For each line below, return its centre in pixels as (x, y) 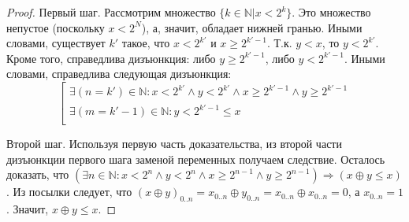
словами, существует (56, 43)
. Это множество (331, 12)
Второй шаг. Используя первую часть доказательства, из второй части (174, 144)
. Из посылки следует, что (69, 192)
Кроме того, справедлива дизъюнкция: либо (111, 58)
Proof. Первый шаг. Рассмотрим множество (111, 12)
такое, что (146, 43)
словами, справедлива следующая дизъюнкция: (119, 74)
